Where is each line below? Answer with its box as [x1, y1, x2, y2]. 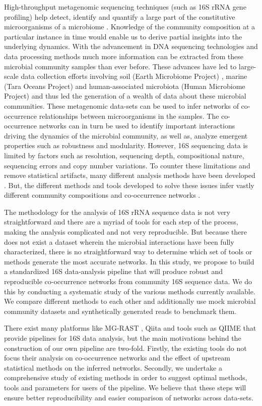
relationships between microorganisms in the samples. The [39, 110, 219, 121]
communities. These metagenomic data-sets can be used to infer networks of [4, 100, 239, 111]
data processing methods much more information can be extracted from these [4, 51, 243, 61]
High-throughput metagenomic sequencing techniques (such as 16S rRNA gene [4, 2, 246, 12]
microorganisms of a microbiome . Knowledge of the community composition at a [4, 21, 255, 32]
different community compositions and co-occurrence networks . [4, 190, 201, 200]
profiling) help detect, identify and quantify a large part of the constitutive [4, 11, 235, 22]
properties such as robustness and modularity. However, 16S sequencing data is [4, 140, 248, 151]
